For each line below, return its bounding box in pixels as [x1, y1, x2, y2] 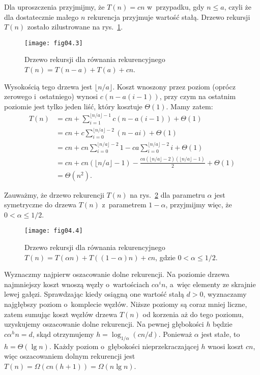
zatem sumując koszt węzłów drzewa [4, 308, 118, 319]
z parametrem [102, 199, 147, 210]
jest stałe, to [201, 328, 240, 339]
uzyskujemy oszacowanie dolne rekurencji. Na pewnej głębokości [4, 319, 204, 329]
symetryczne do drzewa [4, 199, 77, 210]
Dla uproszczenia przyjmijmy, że [4, 2, 105, 12]
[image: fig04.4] [24, 227, 83, 235]
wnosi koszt [208, 340, 244, 351]
